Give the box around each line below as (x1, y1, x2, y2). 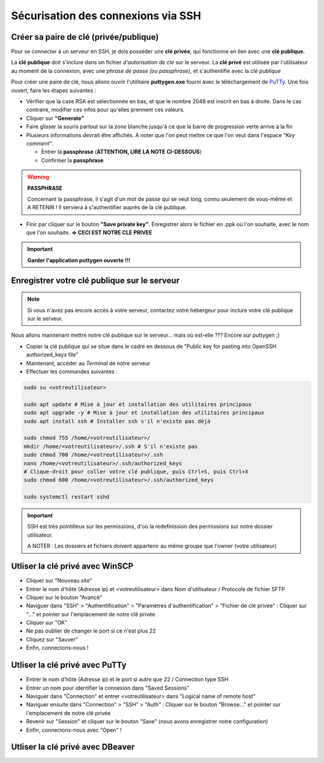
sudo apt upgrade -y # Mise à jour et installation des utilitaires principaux (23, 409, 265, 416)
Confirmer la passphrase (41, 156, 104, 164)
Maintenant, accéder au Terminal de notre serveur (26, 360, 151, 367)
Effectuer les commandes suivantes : (26, 368, 118, 375)
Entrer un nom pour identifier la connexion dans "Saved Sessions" (26, 684, 190, 691)
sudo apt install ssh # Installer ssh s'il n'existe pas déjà (23, 418, 211, 424)
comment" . (26, 139, 54, 147)
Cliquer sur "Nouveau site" (26, 577, 92, 584)
